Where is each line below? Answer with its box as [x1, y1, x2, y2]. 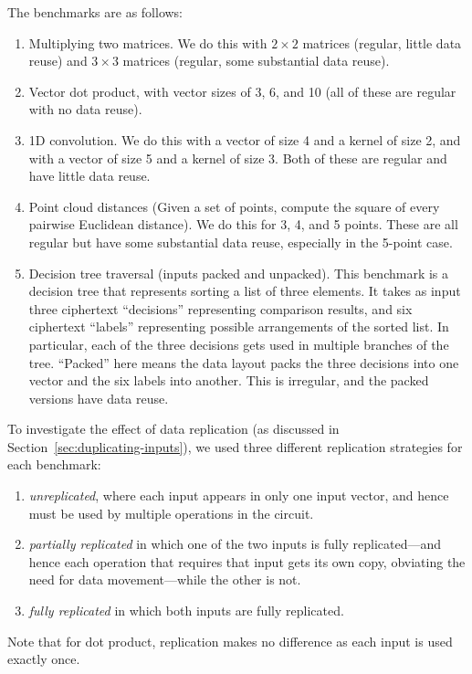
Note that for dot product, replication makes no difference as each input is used [7, 631, 453, 650]
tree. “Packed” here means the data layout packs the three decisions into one [28, 353, 459, 372]
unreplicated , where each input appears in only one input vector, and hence [28, 486, 449, 505]
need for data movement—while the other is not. [28, 570, 301, 589]
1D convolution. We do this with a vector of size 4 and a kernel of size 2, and [28, 130, 461, 149]
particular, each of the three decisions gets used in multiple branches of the [28, 334, 449, 353]
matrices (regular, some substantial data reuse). [122, 51, 390, 70]
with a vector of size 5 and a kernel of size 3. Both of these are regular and [28, 148, 447, 167]
